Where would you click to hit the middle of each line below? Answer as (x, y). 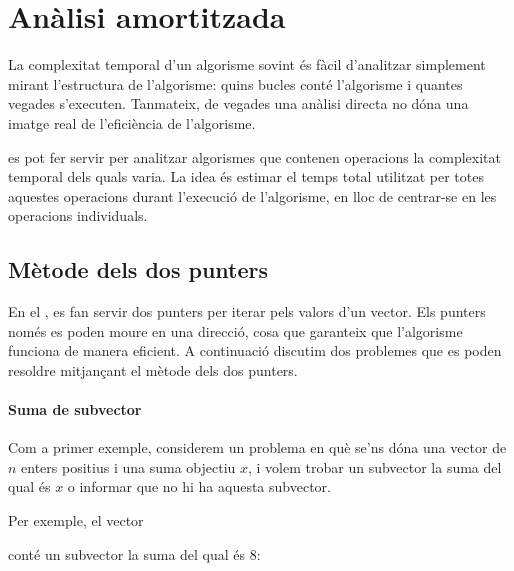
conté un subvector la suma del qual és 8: (134, 553)
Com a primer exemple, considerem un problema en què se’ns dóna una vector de (257, 447)
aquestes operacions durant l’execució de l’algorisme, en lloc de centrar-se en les (252, 195)
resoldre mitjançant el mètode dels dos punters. (153, 369)
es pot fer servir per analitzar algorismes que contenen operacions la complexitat (254, 156)
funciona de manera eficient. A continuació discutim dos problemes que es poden (255, 350)
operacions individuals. (78, 215)
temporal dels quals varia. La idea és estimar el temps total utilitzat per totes (246, 176)
